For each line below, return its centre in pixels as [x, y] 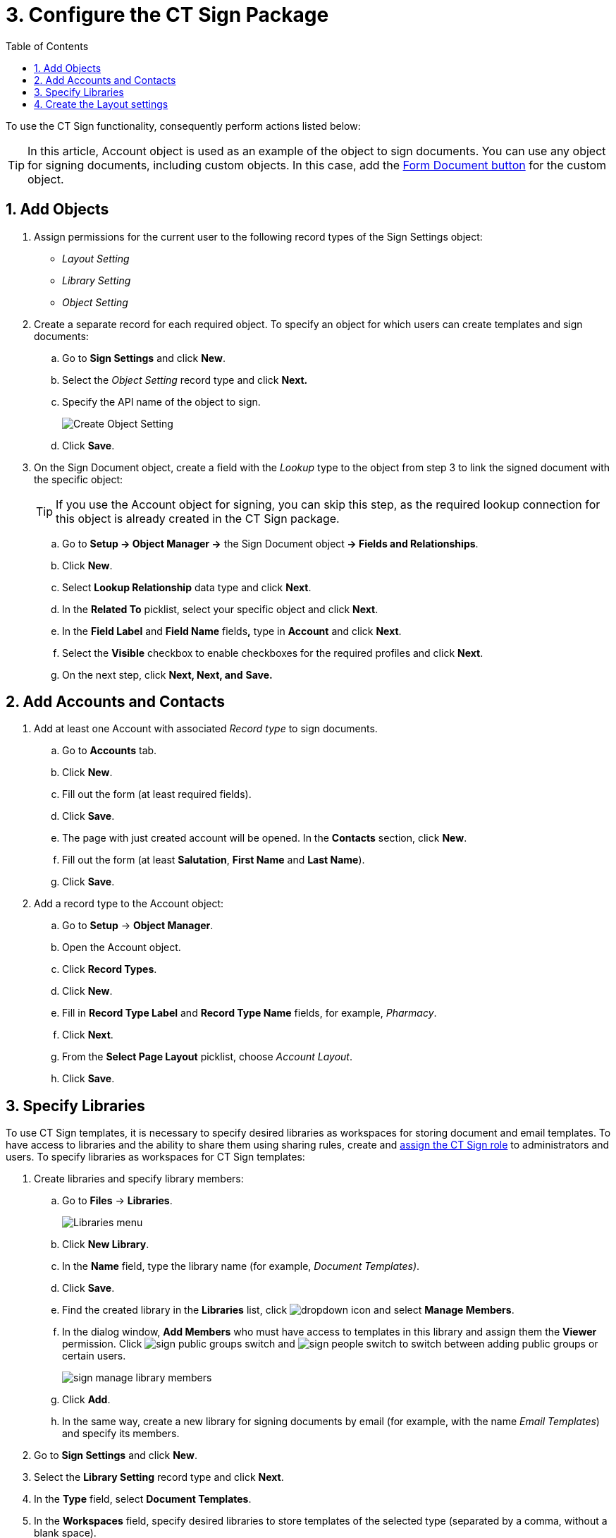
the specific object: [79, 479]
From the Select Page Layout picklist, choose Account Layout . [207, 1057]
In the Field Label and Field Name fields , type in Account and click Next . [232, 631]
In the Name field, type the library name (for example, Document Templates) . [241, 1266]
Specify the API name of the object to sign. [161, 401]
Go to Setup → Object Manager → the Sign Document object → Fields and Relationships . [270, 543]
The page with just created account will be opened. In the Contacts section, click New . [265, 838]
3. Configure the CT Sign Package [167, 15]
